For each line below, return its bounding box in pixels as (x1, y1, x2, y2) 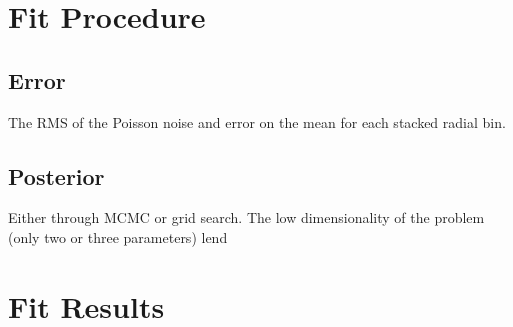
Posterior (8, 160, 105, 191)
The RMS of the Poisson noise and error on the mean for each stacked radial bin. (8, 111, 506, 132)
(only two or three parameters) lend (8, 226, 228, 247)
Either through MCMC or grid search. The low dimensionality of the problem (8, 207, 485, 228)
